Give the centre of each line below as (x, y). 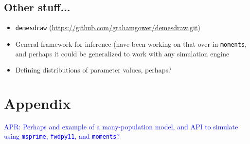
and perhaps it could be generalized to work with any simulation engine (122, 53)
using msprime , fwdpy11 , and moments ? (62, 136)
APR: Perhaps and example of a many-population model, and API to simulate (121, 126)
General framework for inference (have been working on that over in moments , (131, 44)
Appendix (37, 103)
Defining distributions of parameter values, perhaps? (93, 70)
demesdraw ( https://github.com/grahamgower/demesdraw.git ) (108, 27)
